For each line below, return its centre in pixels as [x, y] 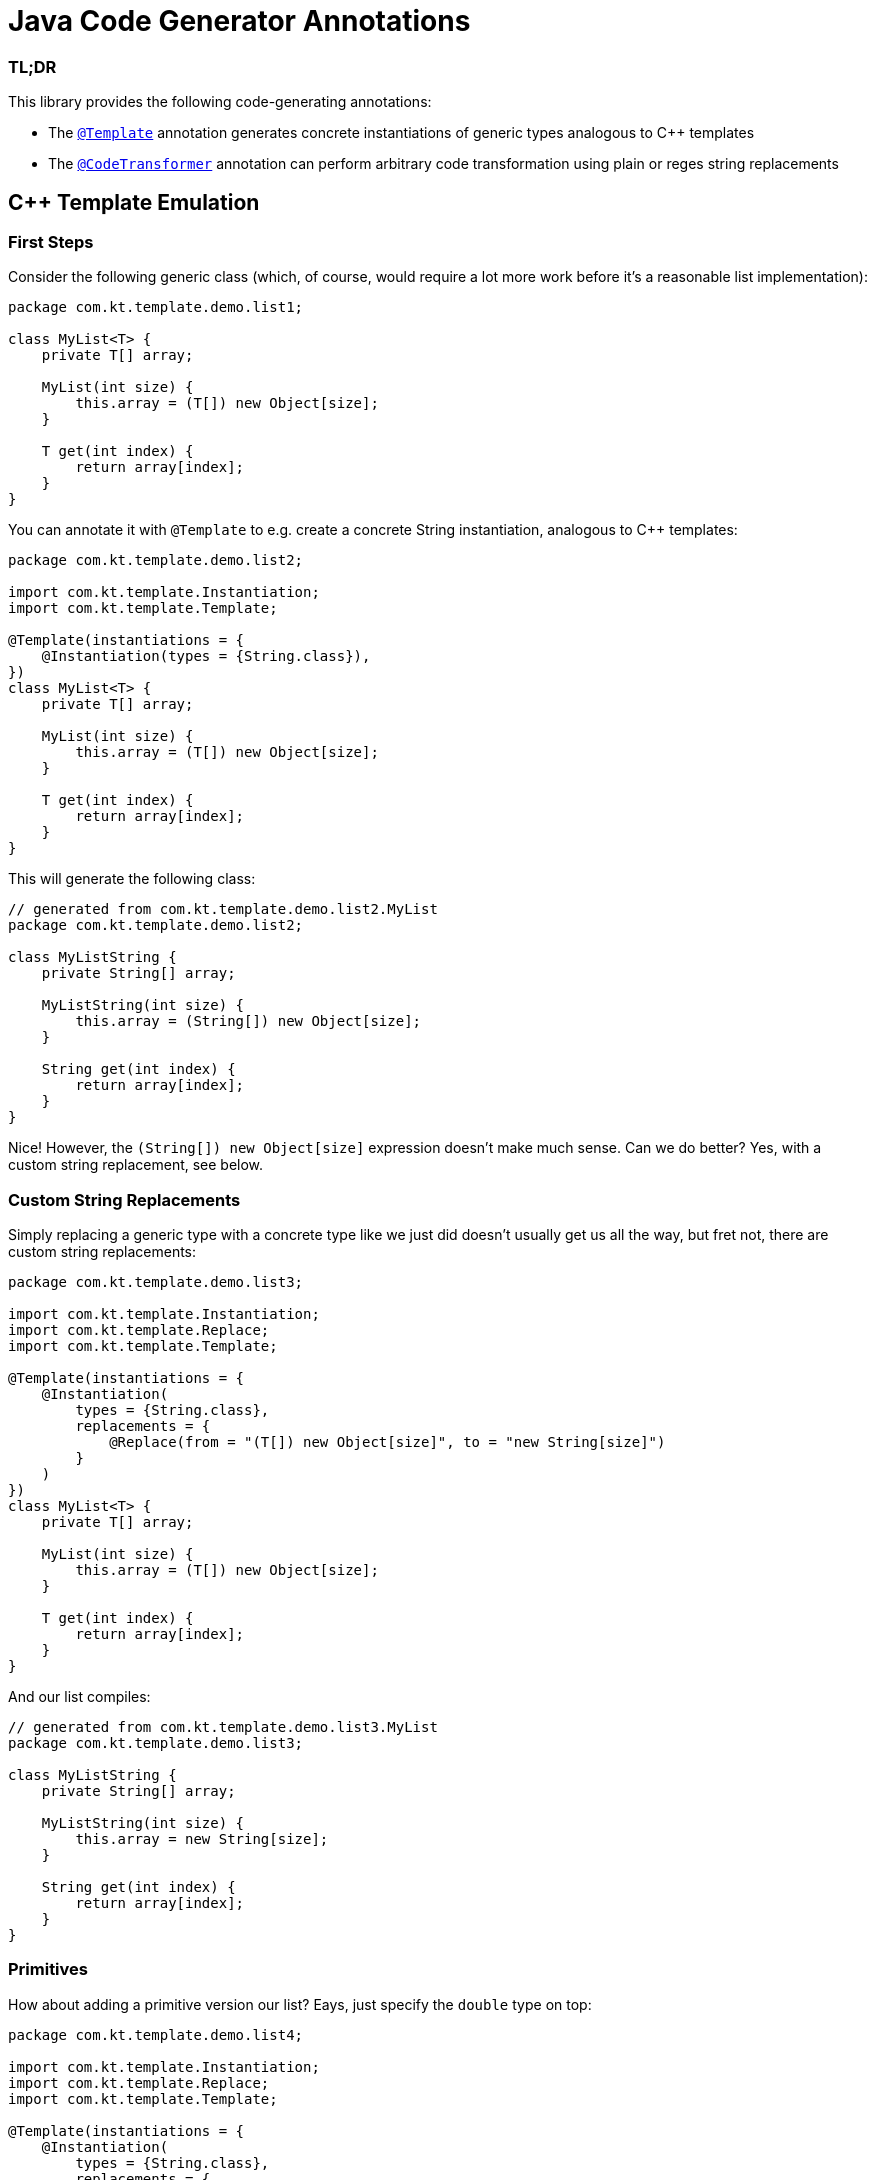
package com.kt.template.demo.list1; [156, 307]
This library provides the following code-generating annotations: [220, 102]
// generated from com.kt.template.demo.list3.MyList [223, 1727]
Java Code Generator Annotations [239, 21]
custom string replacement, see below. [136, 1165]
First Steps [51, 241]
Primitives [48, 1969]
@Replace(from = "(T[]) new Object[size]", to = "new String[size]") [387, 1442]
